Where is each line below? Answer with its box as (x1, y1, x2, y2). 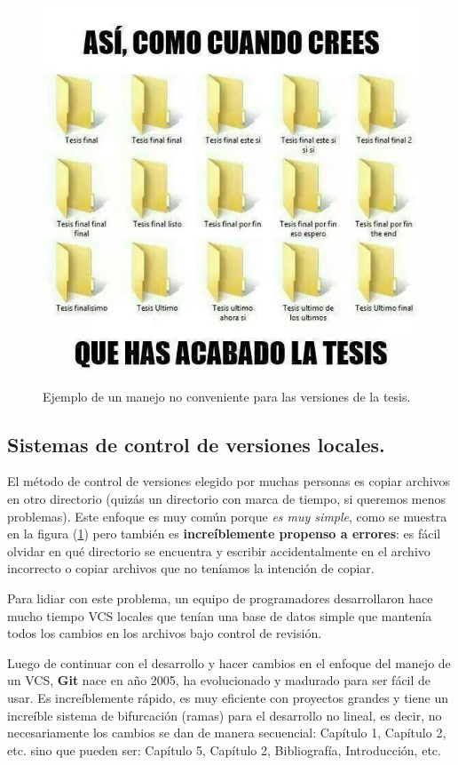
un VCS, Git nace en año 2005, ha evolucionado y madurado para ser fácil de (7, 671, 431, 689)
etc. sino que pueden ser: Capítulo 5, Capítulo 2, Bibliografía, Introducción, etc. (7, 740, 441, 759)
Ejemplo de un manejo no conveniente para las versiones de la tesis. (43, 386, 411, 405)
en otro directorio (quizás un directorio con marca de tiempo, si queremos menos (7, 489, 446, 507)
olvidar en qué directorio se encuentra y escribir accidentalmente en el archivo (7, 541, 430, 560)
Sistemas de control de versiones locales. (7, 430, 385, 458)
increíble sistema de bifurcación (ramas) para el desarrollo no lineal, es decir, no (7, 705, 442, 724)
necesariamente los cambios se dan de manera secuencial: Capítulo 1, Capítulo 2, (7, 723, 446, 742)
